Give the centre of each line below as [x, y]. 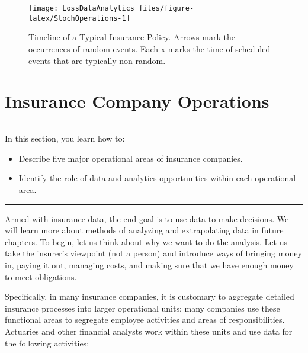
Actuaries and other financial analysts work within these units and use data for [149, 331]
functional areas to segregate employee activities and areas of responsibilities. [145, 320]
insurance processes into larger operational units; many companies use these [142, 308]
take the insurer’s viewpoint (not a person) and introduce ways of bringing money [153, 253]
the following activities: [47, 343]
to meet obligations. [41, 276]
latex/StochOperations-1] [79, 18]
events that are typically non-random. [97, 60]
